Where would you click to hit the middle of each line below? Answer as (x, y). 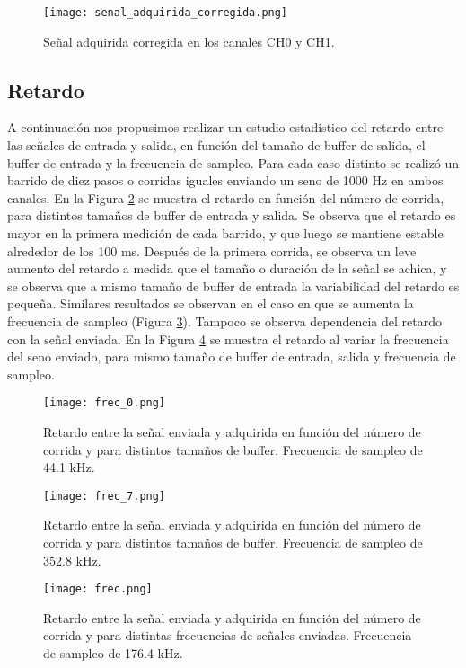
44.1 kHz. (69, 467)
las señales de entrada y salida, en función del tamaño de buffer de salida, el (216, 145)
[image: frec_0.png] (105, 403)
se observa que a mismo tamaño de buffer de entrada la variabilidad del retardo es (233, 285)
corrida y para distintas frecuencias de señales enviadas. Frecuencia (228, 635)
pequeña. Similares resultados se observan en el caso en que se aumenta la (211, 303)
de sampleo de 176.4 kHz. (113, 653)
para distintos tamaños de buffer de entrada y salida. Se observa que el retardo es (232, 215)
